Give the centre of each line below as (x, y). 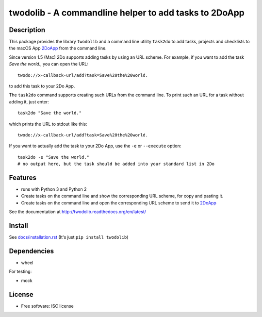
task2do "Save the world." (50, 113)
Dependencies (32, 251)
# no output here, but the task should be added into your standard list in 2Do (116, 164)
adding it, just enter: (29, 101)
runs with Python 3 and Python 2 (54, 189)
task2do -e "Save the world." (54, 157)
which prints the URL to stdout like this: (48, 124)
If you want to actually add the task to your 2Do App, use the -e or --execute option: (95, 146)
